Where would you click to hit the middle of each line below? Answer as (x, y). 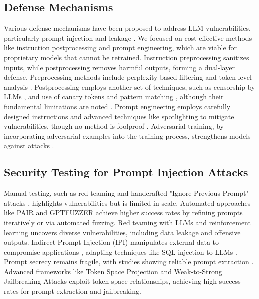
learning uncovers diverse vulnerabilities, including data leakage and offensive (122, 232)
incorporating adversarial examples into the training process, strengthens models (127, 135)
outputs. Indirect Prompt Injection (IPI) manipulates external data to (112, 242)
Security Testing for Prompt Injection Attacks (126, 172)
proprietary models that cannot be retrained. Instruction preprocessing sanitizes (127, 57)
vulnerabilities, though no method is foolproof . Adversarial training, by (114, 126)
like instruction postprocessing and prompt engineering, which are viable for (121, 48)
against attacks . (29, 145)
